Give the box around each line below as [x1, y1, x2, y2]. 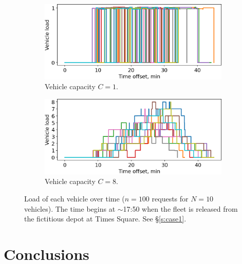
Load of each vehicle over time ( [24, 193, 125, 204]
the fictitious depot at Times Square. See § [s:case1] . [24, 213, 187, 224]
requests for [152, 193, 189, 204]
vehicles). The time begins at [24, 203, 116, 214]
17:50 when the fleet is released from [123, 203, 238, 214]
